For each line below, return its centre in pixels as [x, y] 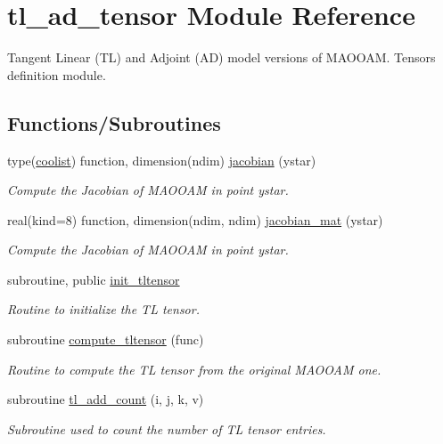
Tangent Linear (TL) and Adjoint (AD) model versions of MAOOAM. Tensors [221, 57]
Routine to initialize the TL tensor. [103, 309]
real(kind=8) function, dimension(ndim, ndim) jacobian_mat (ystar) [195, 219]
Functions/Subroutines [114, 122]
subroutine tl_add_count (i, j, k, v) [106, 399]
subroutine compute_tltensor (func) [106, 339]
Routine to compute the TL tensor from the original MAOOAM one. [194, 369]
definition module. [57, 74]
